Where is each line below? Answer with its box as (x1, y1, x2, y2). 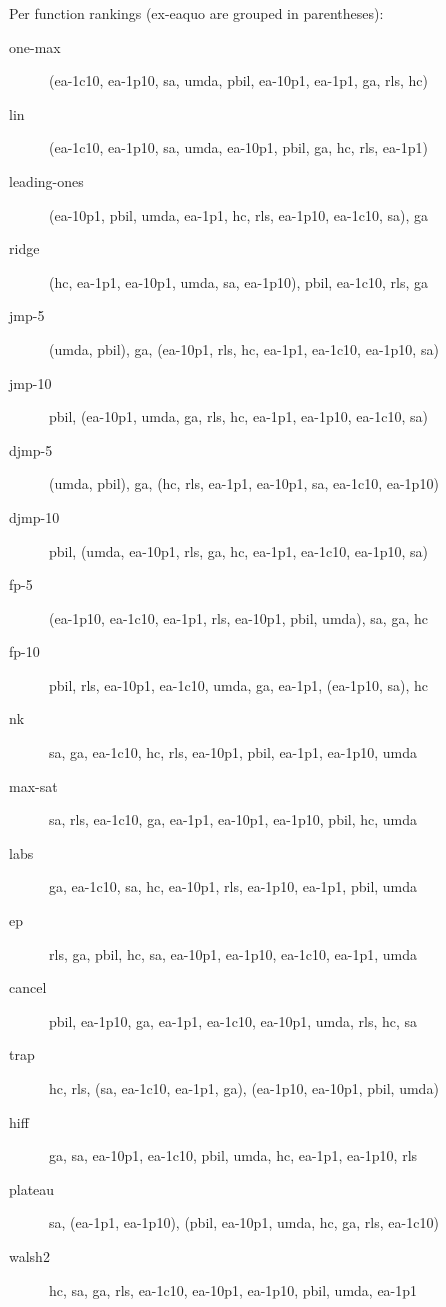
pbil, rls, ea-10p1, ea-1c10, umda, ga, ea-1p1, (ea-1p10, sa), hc (49, 674, 428, 695)
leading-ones (9, 170, 84, 191)
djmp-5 (9, 439, 53, 460)
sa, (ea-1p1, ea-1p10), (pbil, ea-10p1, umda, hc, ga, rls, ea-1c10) (49, 1212, 439, 1233)
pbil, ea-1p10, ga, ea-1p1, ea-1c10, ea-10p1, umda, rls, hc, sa (49, 1010, 418, 1031)
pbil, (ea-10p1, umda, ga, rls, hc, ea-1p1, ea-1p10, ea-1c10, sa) (49, 406, 428, 427)
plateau (9, 1178, 55, 1199)
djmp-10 (9, 506, 60, 527)
